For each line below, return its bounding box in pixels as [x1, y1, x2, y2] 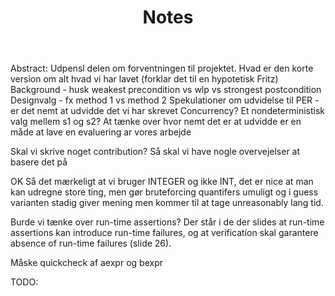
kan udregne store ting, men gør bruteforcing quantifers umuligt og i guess [10, 186, 319, 198]
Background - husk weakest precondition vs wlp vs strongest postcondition [10, 84, 322, 96]
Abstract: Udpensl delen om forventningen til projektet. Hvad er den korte [10, 62, 314, 75]
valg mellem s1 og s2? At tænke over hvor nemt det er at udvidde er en [10, 116, 302, 128]
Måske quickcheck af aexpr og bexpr [10, 257, 163, 269]
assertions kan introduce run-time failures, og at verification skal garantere [10, 227, 319, 239]
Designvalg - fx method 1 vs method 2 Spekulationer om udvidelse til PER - [10, 94, 320, 106]
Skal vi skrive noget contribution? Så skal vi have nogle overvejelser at [10, 146, 301, 158]
